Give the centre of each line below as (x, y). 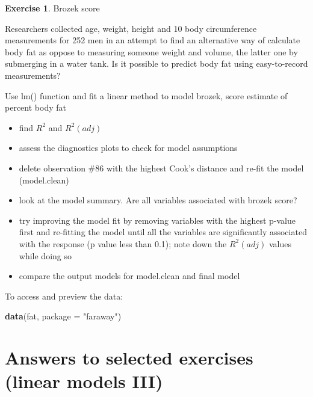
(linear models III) (84, 381)
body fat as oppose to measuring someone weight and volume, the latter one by (151, 51)
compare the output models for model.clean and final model (129, 276)
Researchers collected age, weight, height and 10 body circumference (131, 28)
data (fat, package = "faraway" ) (63, 316)
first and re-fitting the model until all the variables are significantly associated (163, 232)
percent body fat (36, 107)
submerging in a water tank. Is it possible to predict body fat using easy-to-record (156, 63)
